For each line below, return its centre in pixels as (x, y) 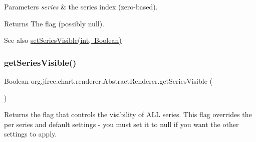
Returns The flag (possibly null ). (54, 23)
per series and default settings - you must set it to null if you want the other (121, 124)
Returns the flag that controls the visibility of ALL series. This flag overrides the (128, 114)
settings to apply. (31, 134)
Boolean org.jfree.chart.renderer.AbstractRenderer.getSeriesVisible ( (108, 81)
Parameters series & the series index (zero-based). (81, 6)
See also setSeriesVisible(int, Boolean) (63, 40)
